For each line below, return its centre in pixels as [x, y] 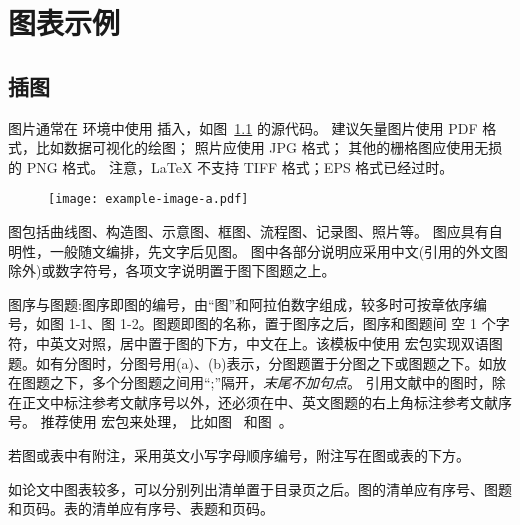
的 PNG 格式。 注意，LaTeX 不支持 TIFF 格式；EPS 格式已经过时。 [231, 166]
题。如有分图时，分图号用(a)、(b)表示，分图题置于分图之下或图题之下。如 [250, 362]
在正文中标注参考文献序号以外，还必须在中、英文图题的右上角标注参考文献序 [260, 401]
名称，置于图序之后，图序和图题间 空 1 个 [359, 323]
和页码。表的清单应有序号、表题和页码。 [141, 508]
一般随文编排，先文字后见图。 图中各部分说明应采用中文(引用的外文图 [279, 250]
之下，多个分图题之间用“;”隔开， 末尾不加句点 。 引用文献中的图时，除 [277, 382]
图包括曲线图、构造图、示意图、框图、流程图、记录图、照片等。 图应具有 [248, 231]
